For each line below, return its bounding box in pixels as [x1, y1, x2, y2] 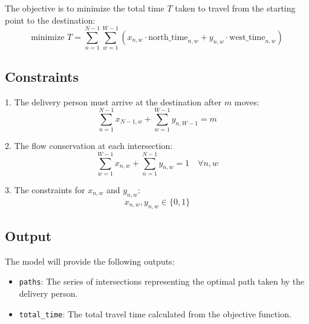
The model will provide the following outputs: [5, 254, 175, 267]
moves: [234, 95, 259, 108]
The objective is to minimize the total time [5, 2, 164, 14]
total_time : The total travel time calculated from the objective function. [19, 307, 291, 320]
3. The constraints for [5, 183, 85, 196]
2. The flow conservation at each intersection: [5, 139, 173, 152]
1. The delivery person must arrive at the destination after [5, 95, 222, 108]
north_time [148, 33, 188, 42]
